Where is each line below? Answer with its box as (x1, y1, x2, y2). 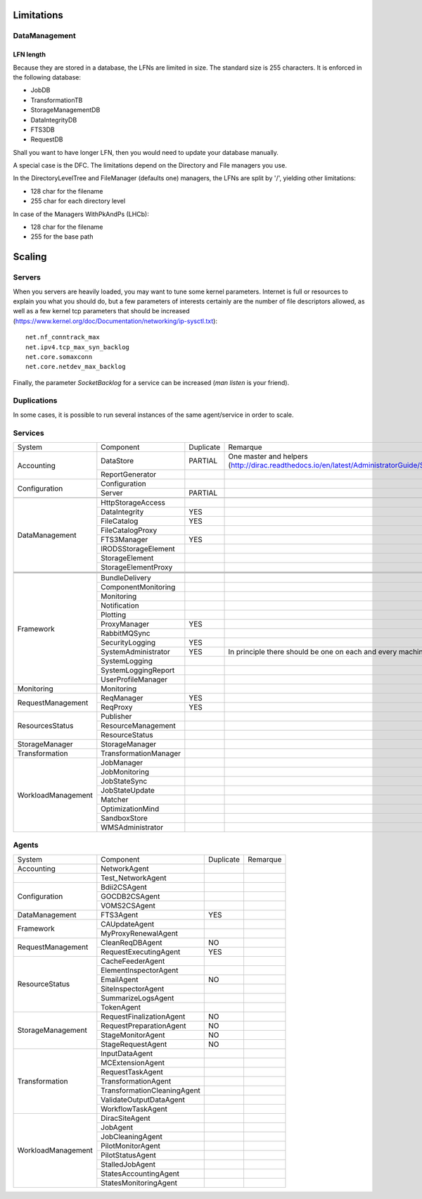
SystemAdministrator (101, 647, 170, 656)
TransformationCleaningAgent (101, 1085, 200, 1095)
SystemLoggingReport (101, 665, 175, 675)
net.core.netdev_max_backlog (25, 363, 126, 371)
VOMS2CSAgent (101, 900, 156, 910)
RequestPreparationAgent (101, 1021, 186, 1031)
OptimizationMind (101, 804, 160, 813)
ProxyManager (101, 620, 150, 629)
